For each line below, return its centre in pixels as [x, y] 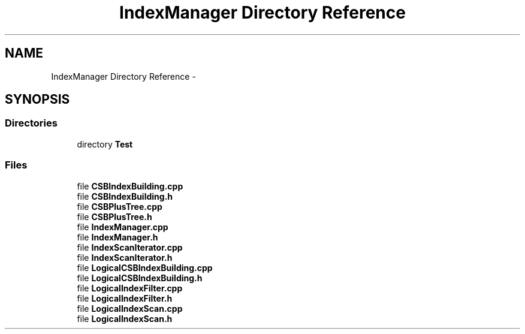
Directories [31, 123]
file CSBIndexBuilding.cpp [130, 186]
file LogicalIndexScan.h [125, 318]
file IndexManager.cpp [123, 227]
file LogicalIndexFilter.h [125, 298]
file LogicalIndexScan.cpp [130, 308]
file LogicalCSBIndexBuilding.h [140, 278]
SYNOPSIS [37, 100]
